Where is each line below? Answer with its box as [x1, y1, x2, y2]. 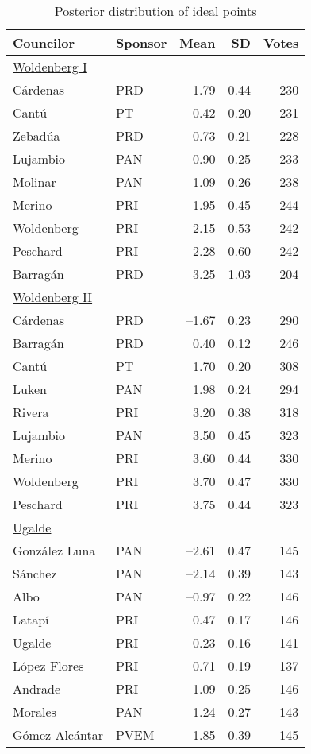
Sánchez [13, 564, 57, 582]
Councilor [13, 33, 75, 52]
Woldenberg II [13, 288, 93, 306]
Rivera [13, 403, 49, 421]
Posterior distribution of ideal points [54, 2, 257, 20]
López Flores [13, 656, 84, 675]
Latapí [13, 610, 49, 628]
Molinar [13, 172, 56, 191]
